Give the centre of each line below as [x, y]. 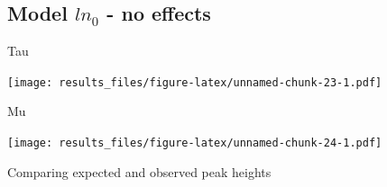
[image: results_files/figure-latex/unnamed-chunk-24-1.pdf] [195, 143]
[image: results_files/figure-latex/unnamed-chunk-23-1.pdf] [195, 82]
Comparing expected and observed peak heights [139, 171]
